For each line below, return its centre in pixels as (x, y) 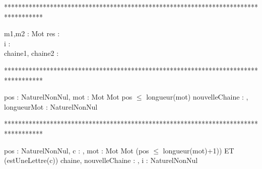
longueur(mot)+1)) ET (199, 150)
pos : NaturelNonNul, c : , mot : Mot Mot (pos (77, 150)
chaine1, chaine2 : (31, 53)
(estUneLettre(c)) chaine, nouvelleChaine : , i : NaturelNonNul (101, 160)
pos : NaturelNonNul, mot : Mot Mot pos (68, 97)
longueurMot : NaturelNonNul (51, 106)
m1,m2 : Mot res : (32, 33)
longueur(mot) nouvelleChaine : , (197, 97)
